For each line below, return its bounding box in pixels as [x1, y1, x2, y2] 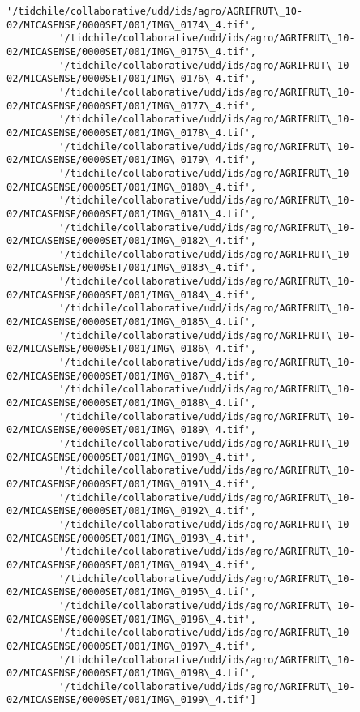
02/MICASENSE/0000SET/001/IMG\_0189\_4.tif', [6, 424, 256, 436]
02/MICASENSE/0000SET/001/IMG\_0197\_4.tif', [6, 640, 256, 652]
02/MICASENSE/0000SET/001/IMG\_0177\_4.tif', [6, 100, 256, 112]
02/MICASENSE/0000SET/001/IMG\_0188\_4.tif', [6, 397, 256, 410]
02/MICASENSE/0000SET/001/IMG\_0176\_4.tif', [6, 73, 256, 85]
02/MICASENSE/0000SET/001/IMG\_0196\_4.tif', [6, 613, 256, 625]
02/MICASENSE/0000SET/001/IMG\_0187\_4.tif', [6, 370, 256, 382]
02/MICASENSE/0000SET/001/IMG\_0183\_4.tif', [6, 262, 256, 274]
